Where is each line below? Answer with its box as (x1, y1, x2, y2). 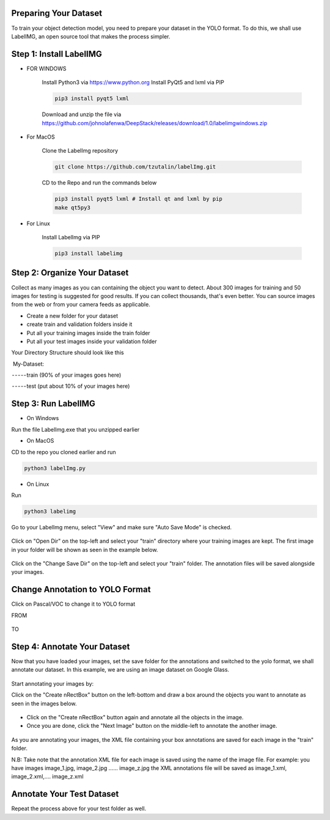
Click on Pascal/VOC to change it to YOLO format (11, 600, 136, 608)
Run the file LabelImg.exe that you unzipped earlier (11, 426, 140, 433)
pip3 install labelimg (54, 250, 123, 257)
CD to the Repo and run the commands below (42, 179, 157, 186)
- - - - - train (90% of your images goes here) (12, 371, 122, 379)
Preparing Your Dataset (11, 8, 103, 18)
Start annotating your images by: (11, 680, 94, 687)
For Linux (26, 220, 50, 227)
